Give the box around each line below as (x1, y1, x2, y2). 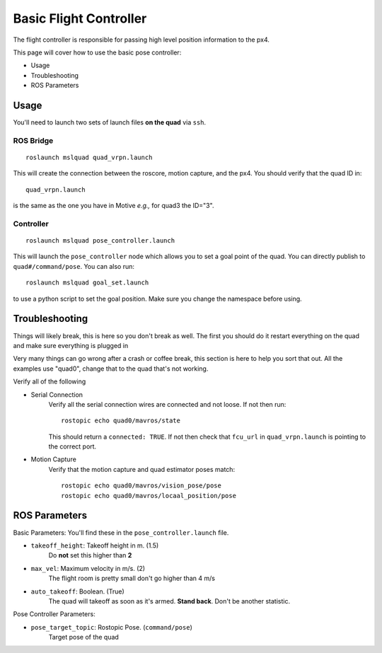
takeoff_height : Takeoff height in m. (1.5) (30, 541, 159, 550)
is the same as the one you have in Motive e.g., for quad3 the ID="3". (13, 202, 214, 210)
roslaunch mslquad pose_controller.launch (25, 237, 175, 245)
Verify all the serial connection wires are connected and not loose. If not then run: (48, 400, 286, 408)
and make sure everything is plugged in (13, 341, 129, 349)
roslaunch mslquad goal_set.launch (25, 279, 149, 287)
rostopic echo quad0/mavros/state (61, 417, 180, 424)
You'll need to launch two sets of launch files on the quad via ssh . (13, 118, 207, 127)
